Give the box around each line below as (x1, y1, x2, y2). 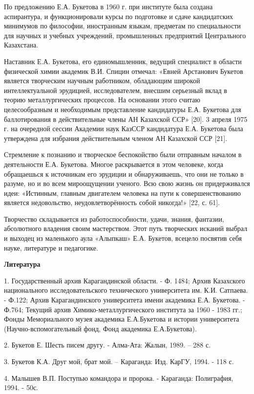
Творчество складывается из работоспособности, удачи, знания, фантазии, (4, 213, 224, 224)
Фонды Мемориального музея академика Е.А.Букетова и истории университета (4, 314, 239, 324)
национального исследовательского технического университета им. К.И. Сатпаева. (4, 285, 248, 295)
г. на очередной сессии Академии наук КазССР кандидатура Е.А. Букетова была (4, 123, 243, 134)
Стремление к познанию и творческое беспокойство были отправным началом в (4, 149, 242, 160)
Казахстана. (4, 40, 39, 50)
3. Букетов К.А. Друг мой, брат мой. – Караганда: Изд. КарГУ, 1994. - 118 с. (4, 356, 234, 366)
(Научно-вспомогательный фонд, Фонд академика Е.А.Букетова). (4, 323, 197, 333)
